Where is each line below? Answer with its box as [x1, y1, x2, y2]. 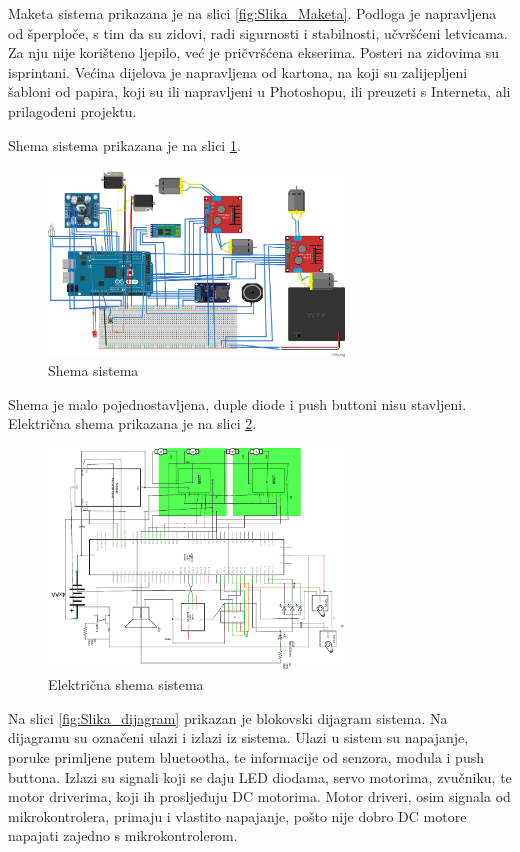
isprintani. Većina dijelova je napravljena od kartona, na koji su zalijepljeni [8, 61, 468, 82]
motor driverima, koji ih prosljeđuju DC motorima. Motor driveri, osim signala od [8, 786, 511, 807]
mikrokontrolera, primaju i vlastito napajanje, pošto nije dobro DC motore [8, 805, 467, 826]
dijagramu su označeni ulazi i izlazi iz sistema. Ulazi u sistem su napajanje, [8, 727, 469, 748]
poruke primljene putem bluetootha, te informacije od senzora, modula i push [8, 746, 484, 767]
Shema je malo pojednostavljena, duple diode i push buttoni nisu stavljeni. [8, 393, 467, 414]
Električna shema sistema [48, 674, 204, 695]
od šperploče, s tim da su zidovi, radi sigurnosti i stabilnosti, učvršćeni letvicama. [8, 22, 508, 43]
